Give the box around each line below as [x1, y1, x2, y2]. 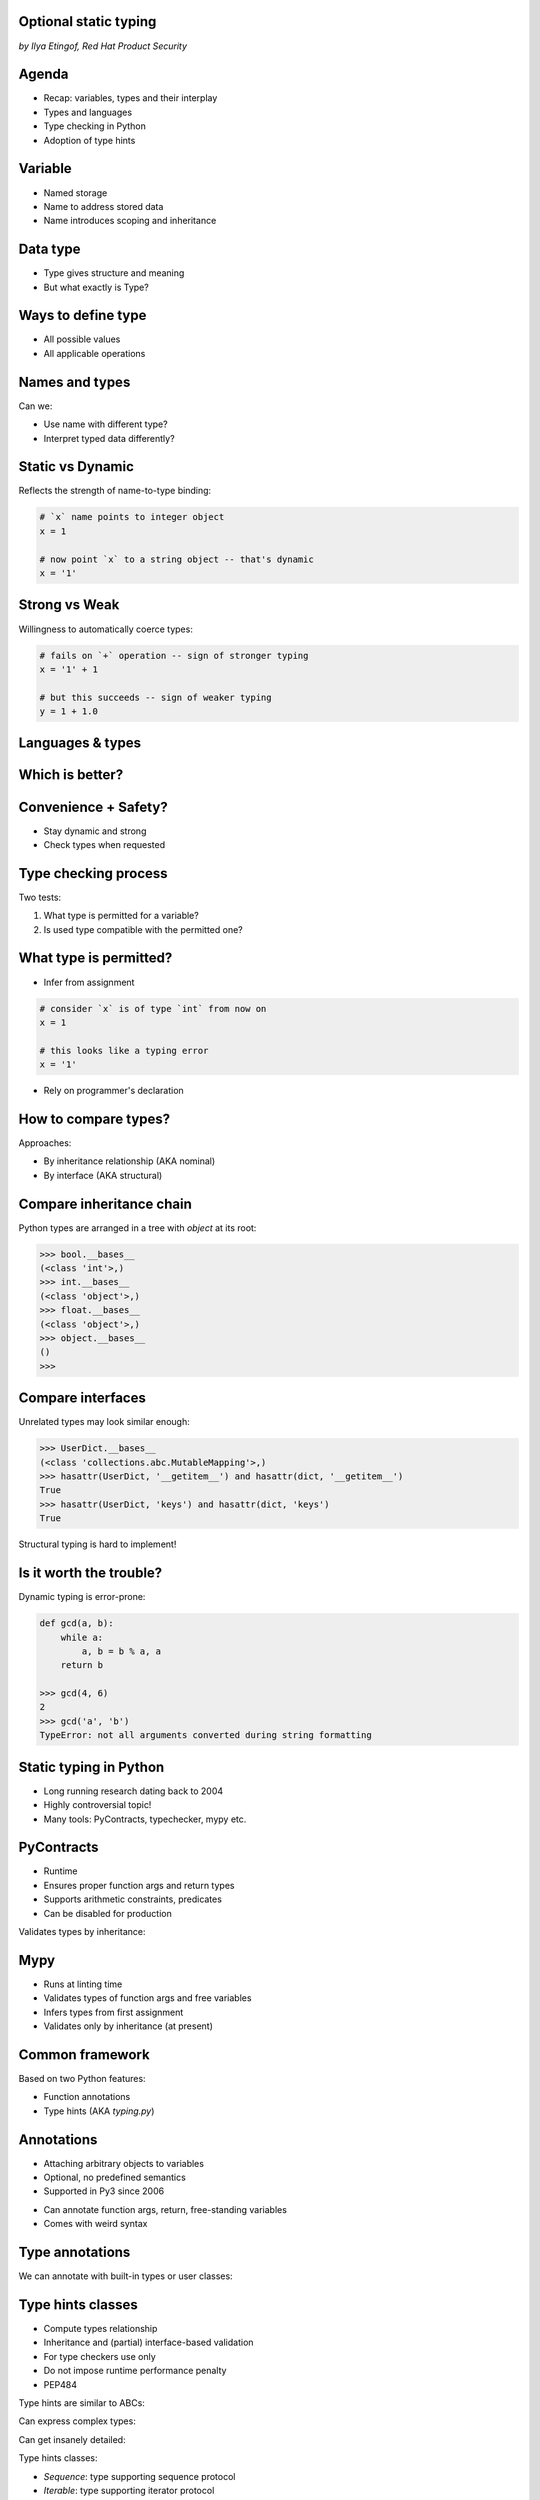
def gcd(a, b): [39, 1618, 114, 1629]
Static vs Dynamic [18, 458, 135, 475]
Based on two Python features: [18, 2072, 146, 2084]
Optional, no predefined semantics [43, 2171, 187, 2184]
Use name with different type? [43, 418, 169, 430]
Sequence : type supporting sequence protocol [43, 2470, 236, 2482]
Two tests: [18, 891, 62, 903]
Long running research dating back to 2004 [43, 1785, 224, 1797]
